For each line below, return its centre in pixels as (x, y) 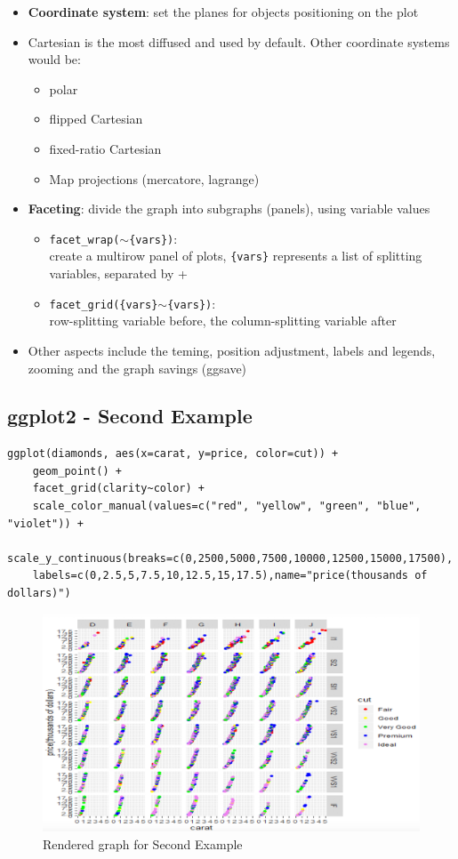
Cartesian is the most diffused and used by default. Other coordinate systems (239, 41)
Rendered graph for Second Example (143, 843)
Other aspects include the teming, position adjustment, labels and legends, (232, 350)
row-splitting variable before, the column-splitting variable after (223, 321)
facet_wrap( (84, 240)
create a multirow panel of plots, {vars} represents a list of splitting (236, 256)
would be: (54, 59)
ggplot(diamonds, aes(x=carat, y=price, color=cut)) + (173, 454)
